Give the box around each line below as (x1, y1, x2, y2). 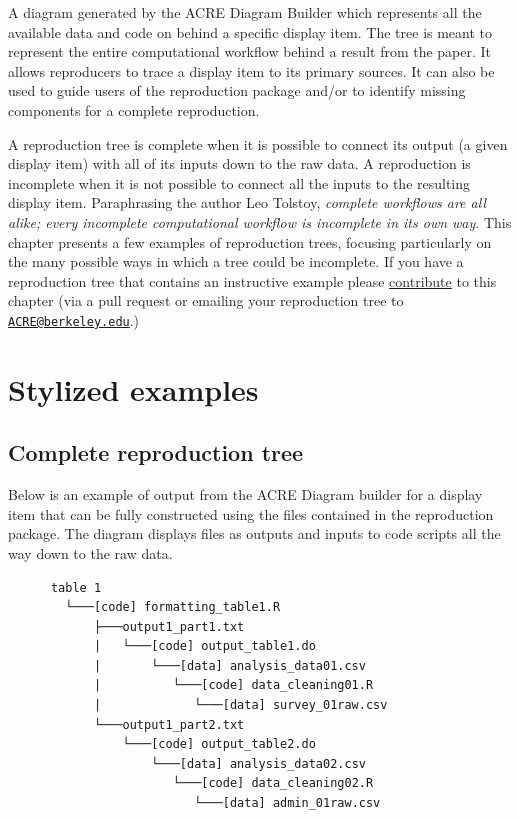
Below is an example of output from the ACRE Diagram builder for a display (8, 484, 483, 505)
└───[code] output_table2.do (122, 737, 316, 752)
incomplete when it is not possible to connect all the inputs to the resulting (8, 172, 471, 193)
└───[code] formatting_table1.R (65, 600, 281, 615)
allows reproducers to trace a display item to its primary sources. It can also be (8, 60, 495, 81)
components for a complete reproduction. (8, 99, 260, 120)
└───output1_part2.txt (93, 717, 245, 732)
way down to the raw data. (8, 542, 173, 563)
